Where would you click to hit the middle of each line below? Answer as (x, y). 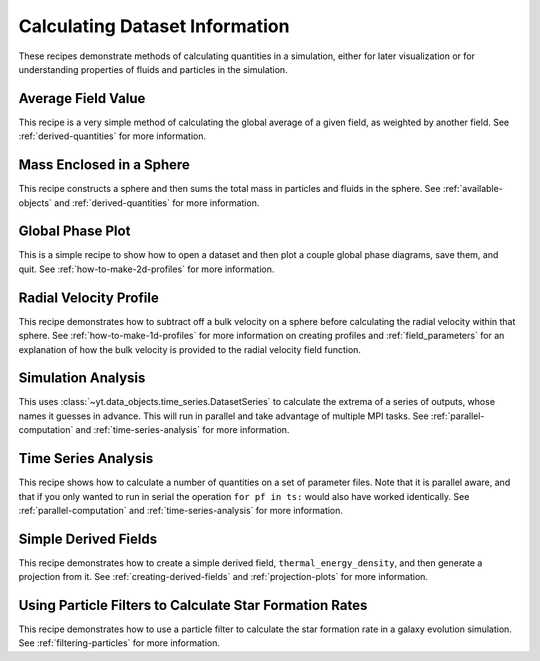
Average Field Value (82, 98)
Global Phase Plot (74, 231)
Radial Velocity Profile (88, 297)
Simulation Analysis (82, 378)
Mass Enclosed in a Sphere (104, 165)
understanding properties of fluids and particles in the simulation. (153, 69)
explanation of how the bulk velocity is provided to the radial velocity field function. (190, 349)
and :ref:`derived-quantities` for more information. (156, 202)
